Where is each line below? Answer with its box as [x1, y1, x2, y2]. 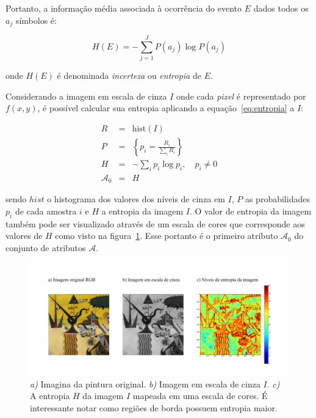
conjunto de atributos [5, 241, 86, 254]
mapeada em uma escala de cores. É [132, 389, 268, 402]
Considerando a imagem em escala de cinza [5, 89, 167, 102]
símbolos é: [15, 13, 57, 26]
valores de [5, 229, 43, 242]
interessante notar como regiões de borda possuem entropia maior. [30, 401, 278, 414]
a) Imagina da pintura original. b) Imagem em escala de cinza [30, 377, 260, 390]
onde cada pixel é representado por [176, 89, 306, 102]
